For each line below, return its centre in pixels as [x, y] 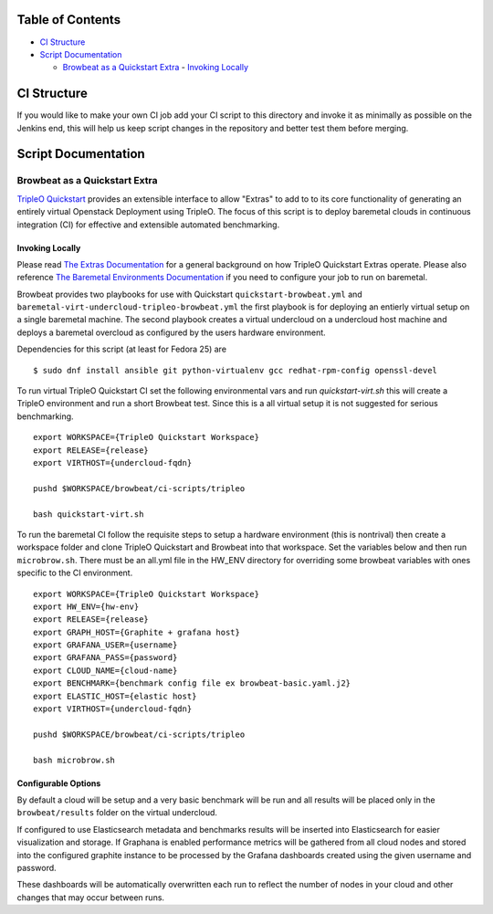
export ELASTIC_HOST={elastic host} [115, 696]
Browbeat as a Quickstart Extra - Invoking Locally [156, 68]
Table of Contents [69, 20]
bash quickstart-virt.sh [89, 514]
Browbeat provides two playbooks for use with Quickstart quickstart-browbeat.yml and [189, 294]
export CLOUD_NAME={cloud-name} [105, 670]
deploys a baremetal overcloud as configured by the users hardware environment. [171, 332]
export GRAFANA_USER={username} [105, 645]
